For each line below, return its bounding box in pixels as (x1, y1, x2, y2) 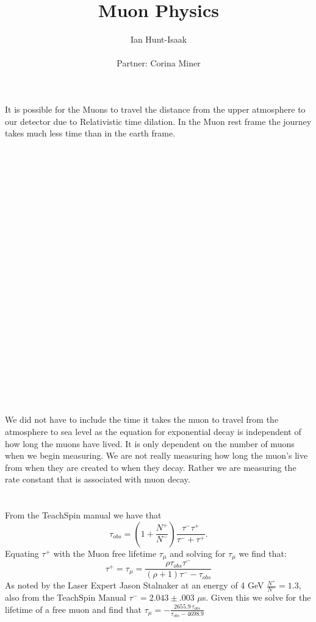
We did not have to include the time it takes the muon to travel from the (5, 413, 279, 426)
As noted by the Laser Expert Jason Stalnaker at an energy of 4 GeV (5, 579, 264, 592)
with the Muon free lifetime (53, 546, 157, 559)
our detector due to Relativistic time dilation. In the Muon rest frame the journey (5, 115, 312, 127)
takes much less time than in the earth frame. (5, 127, 176, 140)
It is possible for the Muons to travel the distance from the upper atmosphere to (5, 102, 306, 115)
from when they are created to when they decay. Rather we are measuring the (5, 461, 296, 473)
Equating (5, 546, 39, 559)
